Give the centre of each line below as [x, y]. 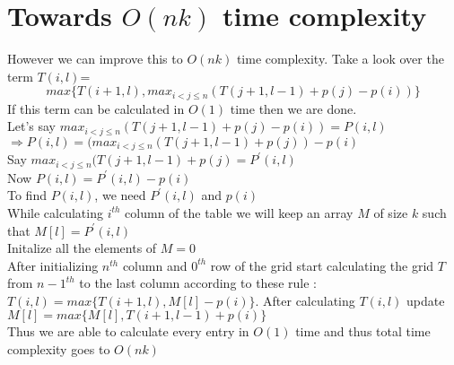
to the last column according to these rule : [198, 283]
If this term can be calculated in [96, 108]
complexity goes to [59, 349]
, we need [120, 195]
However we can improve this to [95, 59]
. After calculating [305, 300]
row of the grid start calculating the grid [322, 265]
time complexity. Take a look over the [340, 59]
